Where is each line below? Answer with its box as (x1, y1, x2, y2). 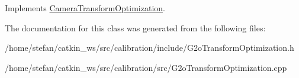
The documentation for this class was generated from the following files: (5, 21, 266, 34)
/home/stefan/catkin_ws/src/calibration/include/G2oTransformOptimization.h (5, 41, 294, 54)
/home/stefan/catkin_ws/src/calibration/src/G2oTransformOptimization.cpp (5, 61, 287, 73)
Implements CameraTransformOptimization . (5, 2, 165, 14)
